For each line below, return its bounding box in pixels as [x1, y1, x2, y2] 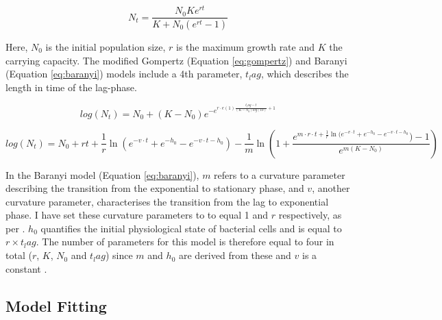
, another [312, 181, 350, 195]
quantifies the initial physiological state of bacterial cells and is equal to [40, 221, 342, 235]
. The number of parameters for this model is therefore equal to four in [36, 234, 334, 249]
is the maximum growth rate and [176, 39, 315, 53]
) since [105, 248, 133, 262]
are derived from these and [178, 248, 291, 262]
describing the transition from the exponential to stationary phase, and [5, 181, 304, 195]
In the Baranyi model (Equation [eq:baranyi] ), [5, 167, 199, 182]
